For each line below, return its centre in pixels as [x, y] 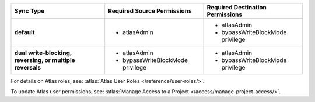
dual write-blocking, [43, 53]
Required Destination [237, 7]
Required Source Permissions [150, 11]
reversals [27, 68]
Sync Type [29, 11]
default [24, 32]
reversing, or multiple [45, 60]
